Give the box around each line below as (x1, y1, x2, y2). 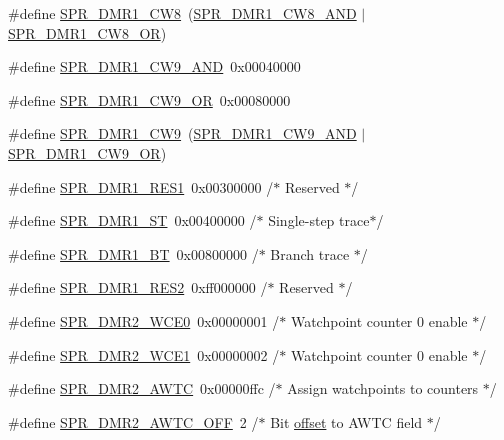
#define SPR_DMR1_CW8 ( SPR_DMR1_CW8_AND (8, 3, 357, 23)
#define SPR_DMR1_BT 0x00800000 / (8, 243, 259, 264)
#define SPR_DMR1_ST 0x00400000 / (8, 210, 257, 231)
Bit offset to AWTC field (270, 411, 423, 432)
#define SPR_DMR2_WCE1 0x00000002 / (8, 344, 280, 365)
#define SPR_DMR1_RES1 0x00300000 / (8, 176, 274, 197)
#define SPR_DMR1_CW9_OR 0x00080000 (8, 89, 291, 110)
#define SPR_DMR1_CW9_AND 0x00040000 (8, 56, 301, 77)
